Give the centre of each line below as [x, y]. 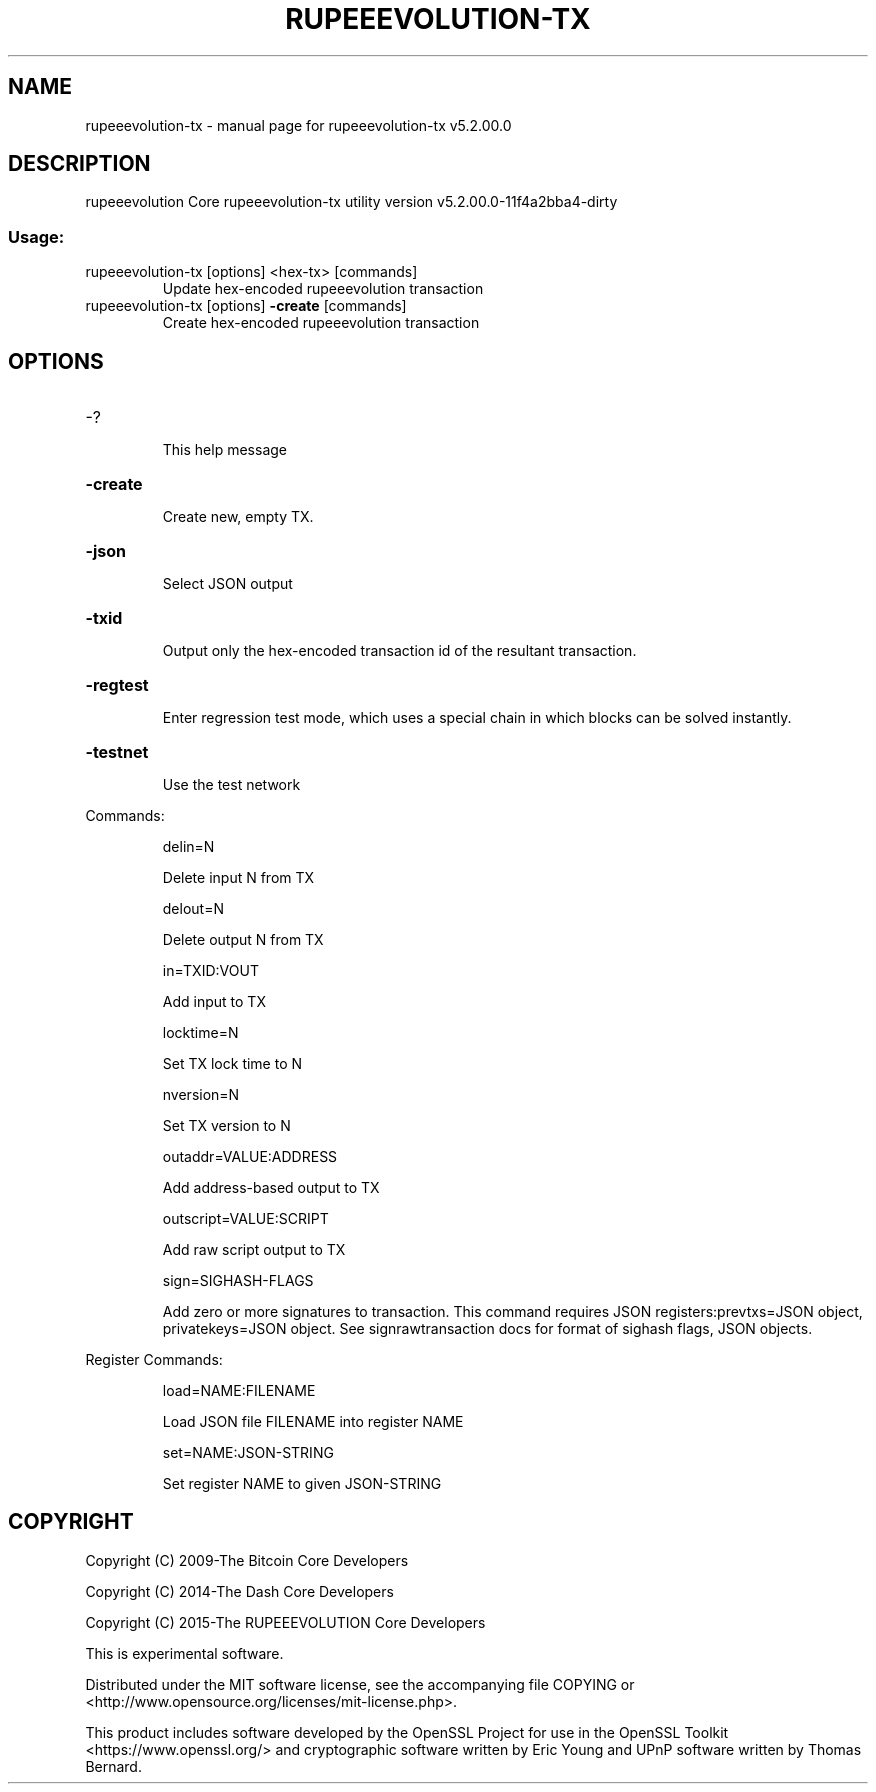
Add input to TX [214, 1002]
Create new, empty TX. [238, 517]
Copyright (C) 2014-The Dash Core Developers [239, 1591]
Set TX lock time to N [232, 1064]
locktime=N [200, 1033]
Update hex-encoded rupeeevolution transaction [323, 289]
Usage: [36, 236]
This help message [224, 450]
